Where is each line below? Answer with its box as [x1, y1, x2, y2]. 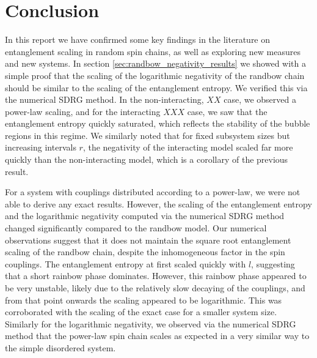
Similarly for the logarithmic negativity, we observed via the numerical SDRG [5, 317, 296, 330]
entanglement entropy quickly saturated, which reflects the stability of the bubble [5, 117, 310, 130]
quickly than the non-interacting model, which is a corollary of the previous [5, 153, 288, 166]
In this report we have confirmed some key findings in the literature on [5, 33, 271, 46]
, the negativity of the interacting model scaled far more [82, 141, 293, 154]
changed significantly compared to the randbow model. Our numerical [5, 222, 267, 234]
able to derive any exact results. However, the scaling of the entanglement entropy [5, 197, 312, 210]
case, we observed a [224, 93, 296, 106]
